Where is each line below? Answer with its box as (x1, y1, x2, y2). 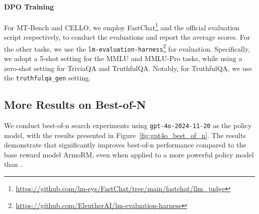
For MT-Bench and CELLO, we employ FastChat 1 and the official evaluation (4, 20, 240, 32)
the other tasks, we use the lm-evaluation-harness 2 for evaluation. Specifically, (4, 42, 250, 54)
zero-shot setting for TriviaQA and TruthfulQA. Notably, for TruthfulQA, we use (4, 63, 252, 73)
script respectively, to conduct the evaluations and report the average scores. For (4, 32, 250, 42)
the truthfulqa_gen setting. (4, 72, 91, 83)
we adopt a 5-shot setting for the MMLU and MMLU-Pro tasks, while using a (4, 53, 243, 63)
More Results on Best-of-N (4, 97, 146, 112)
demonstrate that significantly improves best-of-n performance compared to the (4, 140, 247, 150)
